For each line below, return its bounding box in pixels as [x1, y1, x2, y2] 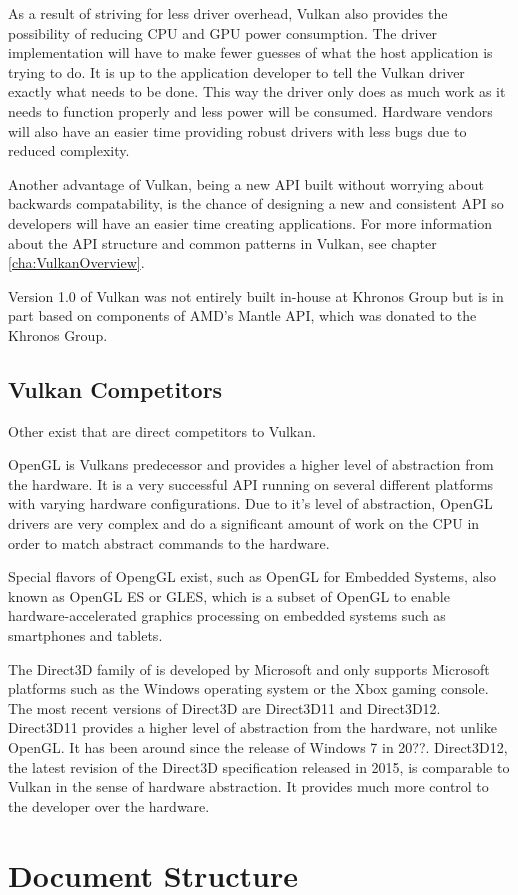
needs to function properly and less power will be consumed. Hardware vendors [8, 100, 493, 121]
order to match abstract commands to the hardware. [8, 532, 330, 553]
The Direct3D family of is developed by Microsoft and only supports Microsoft [8, 658, 490, 679]
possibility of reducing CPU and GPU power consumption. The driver [8, 22, 438, 43]
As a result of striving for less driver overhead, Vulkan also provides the [8, 3, 448, 23]
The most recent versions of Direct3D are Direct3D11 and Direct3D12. [8, 697, 441, 718]
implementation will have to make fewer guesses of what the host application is [8, 42, 493, 63]
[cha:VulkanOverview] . [8, 252, 145, 273]
